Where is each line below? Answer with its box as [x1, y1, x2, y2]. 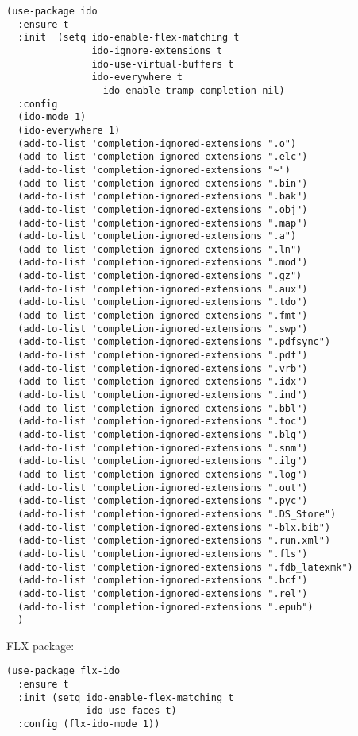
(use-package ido [6, 6, 98, 17]
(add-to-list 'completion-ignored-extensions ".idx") [17, 376, 308, 388]
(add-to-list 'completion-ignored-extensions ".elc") [17, 151, 308, 163]
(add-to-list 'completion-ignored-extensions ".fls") [17, 548, 308, 560]
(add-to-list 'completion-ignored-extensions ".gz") [17, 270, 302, 282]
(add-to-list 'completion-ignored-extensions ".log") [17, 468, 308, 480]
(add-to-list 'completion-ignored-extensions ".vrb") [17, 362, 308, 374]
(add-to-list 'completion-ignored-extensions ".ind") [17, 389, 308, 401]
